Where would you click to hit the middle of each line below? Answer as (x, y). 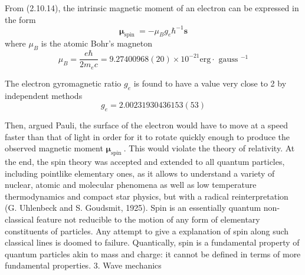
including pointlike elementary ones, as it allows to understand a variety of (140, 173)
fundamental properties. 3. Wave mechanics (83, 265)
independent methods (44, 95)
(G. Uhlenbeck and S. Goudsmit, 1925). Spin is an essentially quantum (133, 208)
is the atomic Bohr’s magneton (97, 43)
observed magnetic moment (54, 148)
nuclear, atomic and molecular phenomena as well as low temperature (131, 185)
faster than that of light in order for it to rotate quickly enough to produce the (147, 136)
